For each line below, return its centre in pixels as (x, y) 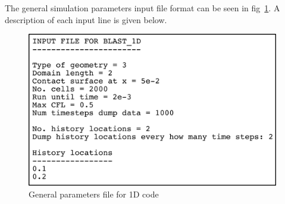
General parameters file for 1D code (94, 194)
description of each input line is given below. (86, 19)
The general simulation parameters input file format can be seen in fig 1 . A (142, 8)
